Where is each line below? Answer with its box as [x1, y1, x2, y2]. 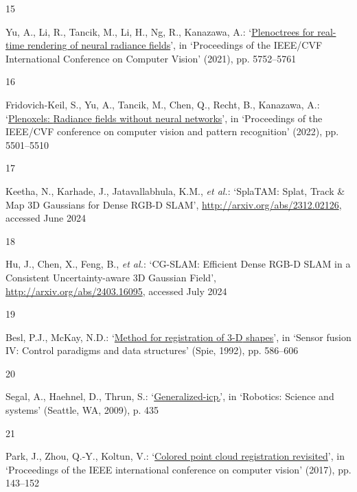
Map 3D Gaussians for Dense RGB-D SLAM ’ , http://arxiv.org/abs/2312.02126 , [5, 197, 342, 211]
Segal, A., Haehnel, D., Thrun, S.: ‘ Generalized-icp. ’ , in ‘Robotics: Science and [5, 389, 334, 403]
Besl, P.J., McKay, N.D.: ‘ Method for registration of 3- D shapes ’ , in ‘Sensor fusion [5, 329, 352, 344]
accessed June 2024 [5, 211, 86, 225]
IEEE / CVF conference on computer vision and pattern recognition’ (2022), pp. [5, 124, 339, 139]
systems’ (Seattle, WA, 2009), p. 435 [5, 403, 159, 417]
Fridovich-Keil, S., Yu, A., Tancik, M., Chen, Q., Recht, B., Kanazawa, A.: [5, 97, 320, 111]
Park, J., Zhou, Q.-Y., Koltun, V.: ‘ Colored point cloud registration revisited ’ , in [5, 449, 345, 463]
